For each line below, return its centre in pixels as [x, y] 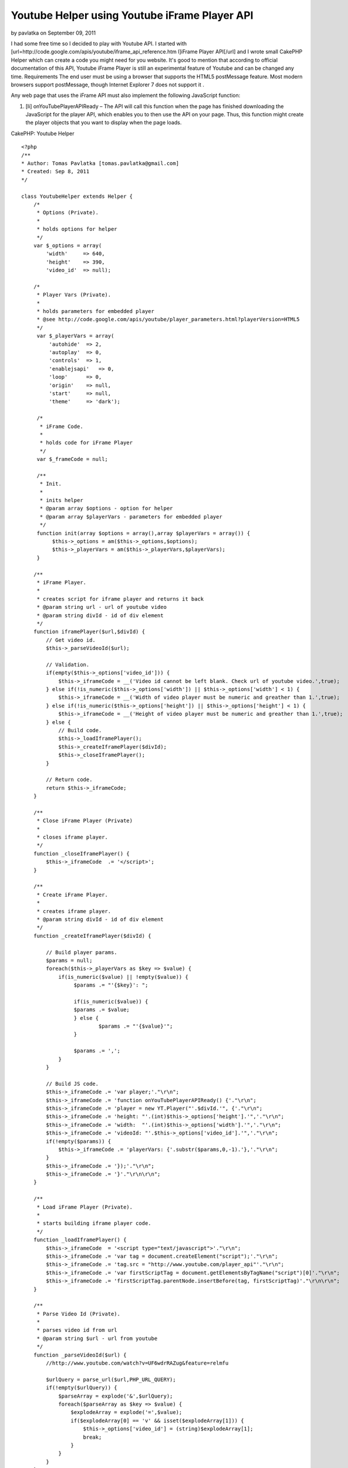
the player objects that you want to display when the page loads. [104, 123]
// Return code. [69, 780]
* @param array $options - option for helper [106, 509]
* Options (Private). [68, 213]
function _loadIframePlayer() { [80, 1240]
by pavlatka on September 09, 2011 [53, 33]
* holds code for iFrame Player [86, 443]
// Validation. [68, 664]
